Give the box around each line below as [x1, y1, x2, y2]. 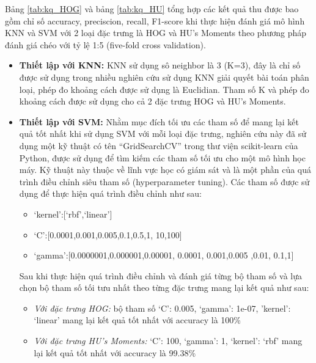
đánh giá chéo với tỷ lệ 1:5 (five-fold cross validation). [5, 38, 206, 51]
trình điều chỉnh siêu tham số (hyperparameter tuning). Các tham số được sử [19, 175, 310, 188]
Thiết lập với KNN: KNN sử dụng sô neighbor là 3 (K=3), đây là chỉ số [19, 59, 301, 71]
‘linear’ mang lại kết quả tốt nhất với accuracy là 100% [34, 313, 241, 326]
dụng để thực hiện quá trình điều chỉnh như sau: [19, 187, 202, 200]
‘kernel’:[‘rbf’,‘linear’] [34, 207, 112, 220]
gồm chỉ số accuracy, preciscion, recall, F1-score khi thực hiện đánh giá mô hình [5, 14, 305, 27]
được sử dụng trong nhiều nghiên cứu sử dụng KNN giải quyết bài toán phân [19, 70, 309, 83]
